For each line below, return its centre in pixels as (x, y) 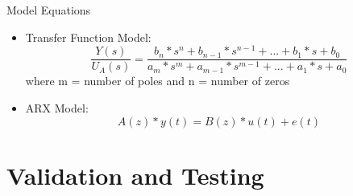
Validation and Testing (135, 175)
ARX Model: (57, 107)
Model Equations (49, 10)
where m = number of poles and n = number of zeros (158, 81)
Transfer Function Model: (88, 37)
